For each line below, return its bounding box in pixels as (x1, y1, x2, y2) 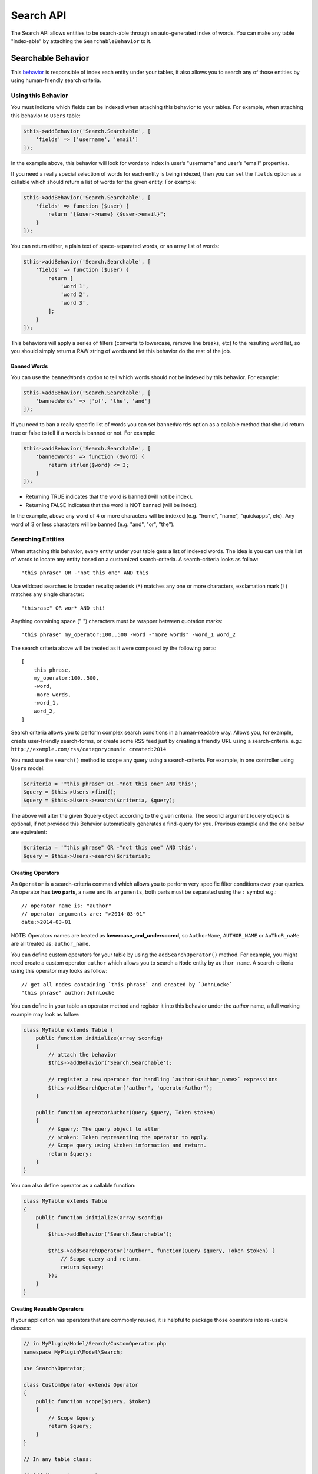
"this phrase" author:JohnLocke (21, 989, 115, 996)
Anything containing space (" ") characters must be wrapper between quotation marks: (11, 618, 223, 625)
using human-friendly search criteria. (11, 77, 101, 84)
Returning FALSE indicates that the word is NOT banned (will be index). (25, 501, 198, 508)
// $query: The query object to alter (48, 1126, 160, 1132)
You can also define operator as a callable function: (11, 1182, 136, 1189)
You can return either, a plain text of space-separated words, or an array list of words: (11, 242, 220, 249)
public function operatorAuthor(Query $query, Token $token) (35, 1109, 216, 1116)
